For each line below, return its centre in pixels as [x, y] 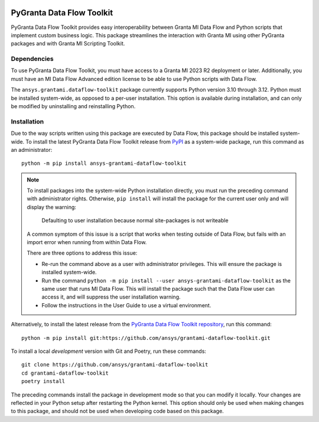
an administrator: [32, 150]
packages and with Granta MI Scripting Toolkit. [68, 44]
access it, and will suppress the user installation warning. [111, 297]
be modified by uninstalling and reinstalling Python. [73, 106]
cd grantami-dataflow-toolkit [65, 373]
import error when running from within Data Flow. [87, 242]
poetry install [43, 382]
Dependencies [32, 59]
